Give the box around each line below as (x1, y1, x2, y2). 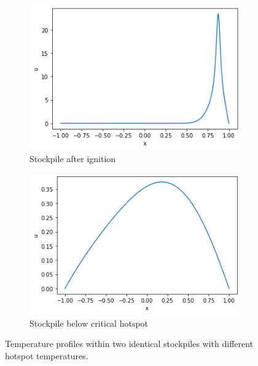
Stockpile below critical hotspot (29, 316, 149, 329)
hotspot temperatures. (5, 349, 88, 362)
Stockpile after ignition (29, 152, 116, 165)
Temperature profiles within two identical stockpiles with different (5, 337, 254, 350)
